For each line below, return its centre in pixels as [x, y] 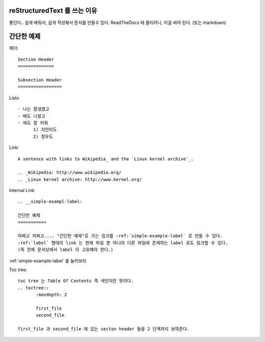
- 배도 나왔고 [32, 116]
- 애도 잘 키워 [33, 123]
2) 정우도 [43, 136]
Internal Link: [22, 191]
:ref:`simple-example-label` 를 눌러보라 [48, 261]
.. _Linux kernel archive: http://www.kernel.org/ [80, 179]
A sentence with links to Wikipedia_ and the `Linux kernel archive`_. [106, 159]
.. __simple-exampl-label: [50, 202]
